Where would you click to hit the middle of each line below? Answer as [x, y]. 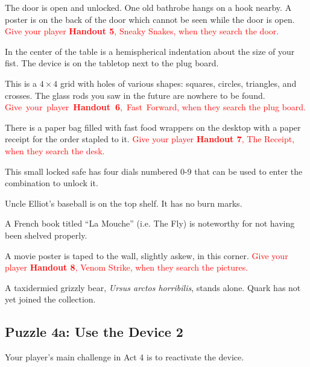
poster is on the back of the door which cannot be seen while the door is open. [150, 19]
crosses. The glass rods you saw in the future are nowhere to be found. [135, 95]
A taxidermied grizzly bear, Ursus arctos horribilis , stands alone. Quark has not [153, 287]
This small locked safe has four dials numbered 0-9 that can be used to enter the [154, 171]
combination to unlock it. [52, 183]
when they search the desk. [55, 150]
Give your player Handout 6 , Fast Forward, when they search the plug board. [155, 107]
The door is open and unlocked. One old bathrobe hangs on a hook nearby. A [148, 7]
